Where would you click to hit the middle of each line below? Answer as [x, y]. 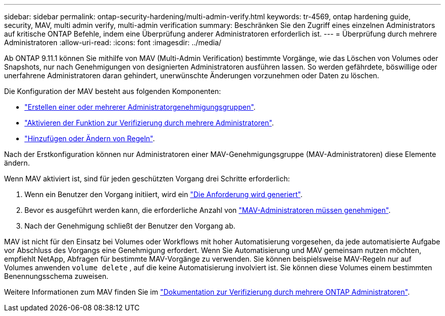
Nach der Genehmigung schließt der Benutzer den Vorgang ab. [130, 226]
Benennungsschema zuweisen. [56, 276]
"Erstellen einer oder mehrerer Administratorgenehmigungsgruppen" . [140, 107]
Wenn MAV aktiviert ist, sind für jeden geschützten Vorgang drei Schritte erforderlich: [147, 179]
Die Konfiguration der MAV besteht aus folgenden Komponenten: [113, 91]
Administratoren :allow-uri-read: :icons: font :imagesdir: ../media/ [113, 42]
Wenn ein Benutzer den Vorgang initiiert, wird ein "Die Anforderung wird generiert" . [164, 194]
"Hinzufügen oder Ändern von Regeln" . [90, 138]
